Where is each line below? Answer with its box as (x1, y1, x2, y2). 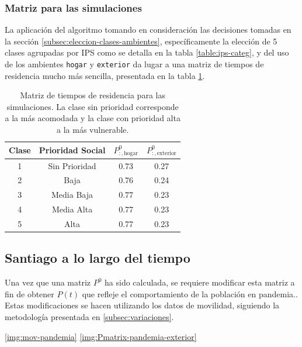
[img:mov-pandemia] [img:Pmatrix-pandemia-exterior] (5, 330, 197, 342)
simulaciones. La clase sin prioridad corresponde (6, 100, 179, 112)
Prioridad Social (39, 144, 106, 156)
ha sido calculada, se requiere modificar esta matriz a (105, 276, 295, 288)
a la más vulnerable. (57, 123, 129, 136)
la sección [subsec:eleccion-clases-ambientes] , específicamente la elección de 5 (5, 35, 277, 47)
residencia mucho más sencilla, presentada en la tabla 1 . (5, 69, 205, 81)
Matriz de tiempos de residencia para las (20, 89, 165, 101)
